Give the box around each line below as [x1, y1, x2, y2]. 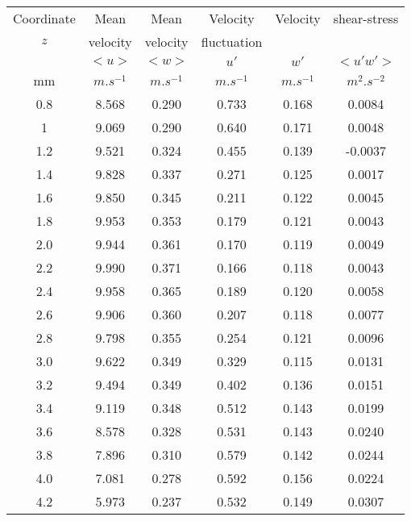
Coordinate [13, 9, 76, 27]
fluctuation [201, 32, 263, 51]
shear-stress [333, 9, 399, 27]
